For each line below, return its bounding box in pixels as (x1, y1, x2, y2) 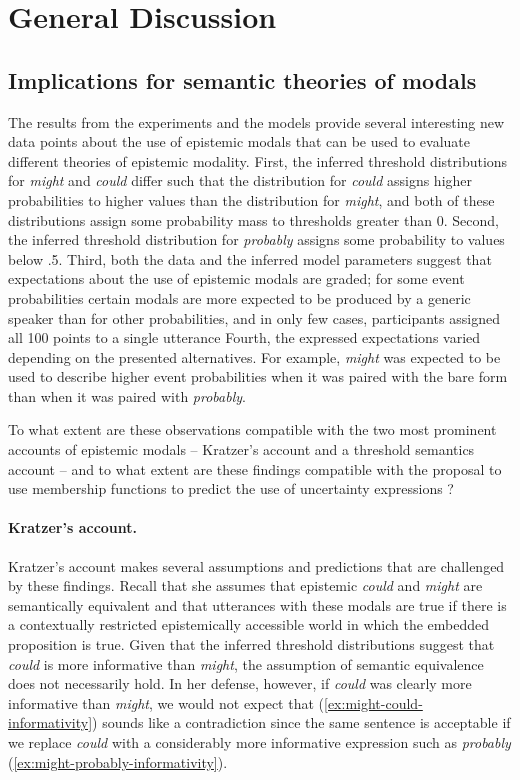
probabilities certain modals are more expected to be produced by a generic (8, 287, 471, 308)
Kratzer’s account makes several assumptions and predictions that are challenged (8, 555, 505, 576)
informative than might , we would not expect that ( (8, 692, 325, 713)
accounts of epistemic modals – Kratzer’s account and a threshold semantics (8, 439, 475, 460)
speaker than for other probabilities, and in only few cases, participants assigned (8, 307, 500, 328)
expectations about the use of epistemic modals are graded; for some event (8, 268, 465, 289)
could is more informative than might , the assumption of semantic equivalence (8, 653, 484, 674)
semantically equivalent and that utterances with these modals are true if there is (8, 594, 507, 615)
